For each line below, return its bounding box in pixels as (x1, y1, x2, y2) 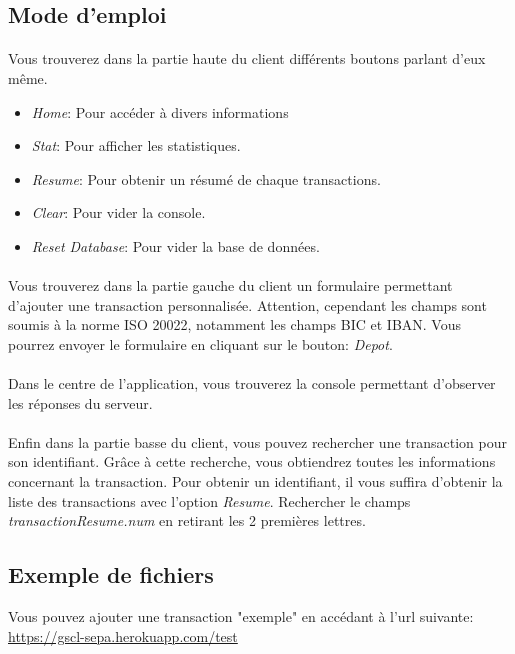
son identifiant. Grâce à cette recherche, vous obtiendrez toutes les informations (8, 451, 496, 472)
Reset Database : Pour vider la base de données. (31, 235, 320, 256)
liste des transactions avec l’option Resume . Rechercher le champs (8, 490, 411, 511)
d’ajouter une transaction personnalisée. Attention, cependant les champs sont (8, 294, 487, 315)
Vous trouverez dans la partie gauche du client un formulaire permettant (8, 275, 453, 296)
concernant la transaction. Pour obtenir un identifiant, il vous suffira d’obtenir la (8, 471, 503, 492)
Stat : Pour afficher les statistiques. (31, 135, 241, 156)
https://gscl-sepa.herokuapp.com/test (8, 625, 238, 646)
